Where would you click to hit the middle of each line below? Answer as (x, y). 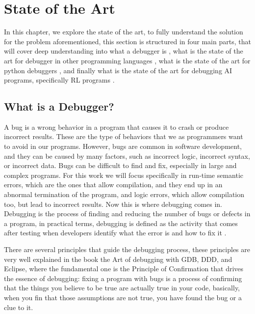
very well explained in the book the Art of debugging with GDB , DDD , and (118, 259)
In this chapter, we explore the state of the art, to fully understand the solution (124, 32)
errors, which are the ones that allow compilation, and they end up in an (113, 185)
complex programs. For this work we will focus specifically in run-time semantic (124, 175)
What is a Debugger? (59, 106)
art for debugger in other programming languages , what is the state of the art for (127, 60)
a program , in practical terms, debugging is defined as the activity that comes (121, 223)
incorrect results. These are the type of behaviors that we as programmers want (124, 136)
